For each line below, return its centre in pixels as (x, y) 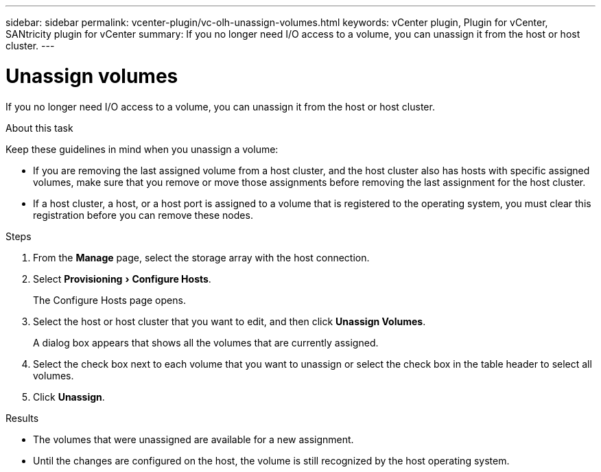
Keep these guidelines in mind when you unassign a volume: (142, 149)
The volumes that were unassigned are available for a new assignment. (193, 439)
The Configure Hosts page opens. (109, 300)
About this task (39, 128)
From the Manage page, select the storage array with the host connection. (201, 257)
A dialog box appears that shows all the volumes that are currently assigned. (206, 342)
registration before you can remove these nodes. (143, 215)
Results (22, 418)
